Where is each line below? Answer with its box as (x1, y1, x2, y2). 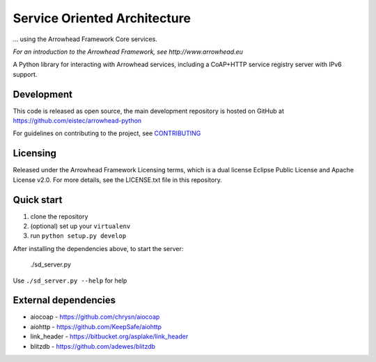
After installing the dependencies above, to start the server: (13, 244, 184, 252)
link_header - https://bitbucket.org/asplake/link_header (30, 332, 189, 341)
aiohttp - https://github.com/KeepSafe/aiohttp (30, 322, 162, 331)
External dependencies (13, 294, 116, 306)
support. (13, 70, 38, 78)
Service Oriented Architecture (13, 10, 191, 26)
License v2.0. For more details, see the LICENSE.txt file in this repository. (13, 175, 222, 184)
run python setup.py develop (30, 232, 127, 240)
